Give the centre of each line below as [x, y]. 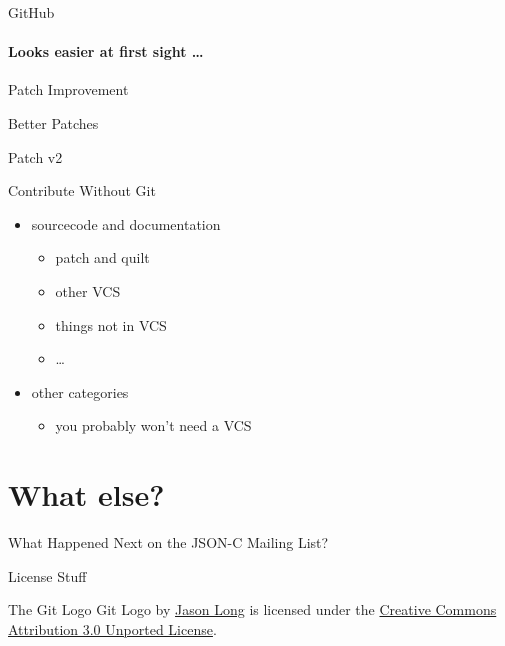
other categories [80, 391]
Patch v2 [35, 156]
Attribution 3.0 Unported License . [112, 628]
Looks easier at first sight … [106, 51]
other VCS [88, 290]
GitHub [31, 12]
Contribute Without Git [82, 190]
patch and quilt [102, 257]
